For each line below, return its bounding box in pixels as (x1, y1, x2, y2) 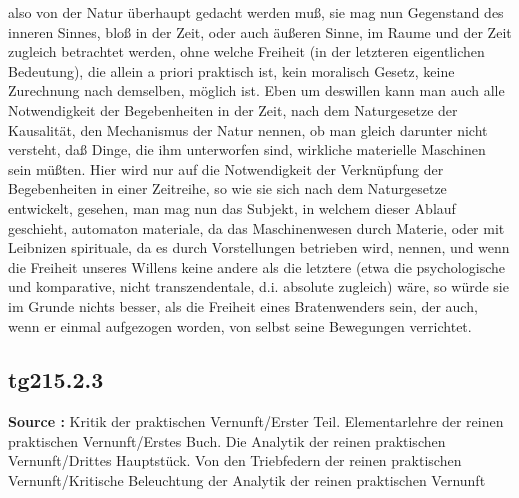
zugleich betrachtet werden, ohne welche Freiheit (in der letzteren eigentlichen (8, 41, 485, 62)
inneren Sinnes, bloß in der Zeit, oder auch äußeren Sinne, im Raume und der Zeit (8, 21, 512, 42)
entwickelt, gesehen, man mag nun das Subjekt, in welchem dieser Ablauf (8, 197, 456, 218)
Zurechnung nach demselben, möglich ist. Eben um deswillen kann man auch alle (8, 80, 505, 101)
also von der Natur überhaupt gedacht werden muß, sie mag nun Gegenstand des (8, 2, 504, 22)
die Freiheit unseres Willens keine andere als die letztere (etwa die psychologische (8, 256, 505, 277)
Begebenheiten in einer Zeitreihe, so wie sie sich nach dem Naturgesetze (8, 178, 447, 199)
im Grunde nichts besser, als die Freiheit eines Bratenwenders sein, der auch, (8, 295, 478, 316)
